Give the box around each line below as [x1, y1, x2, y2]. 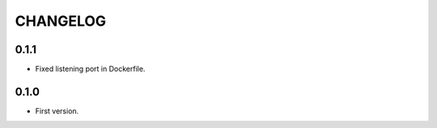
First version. [35, 105, 79, 116]
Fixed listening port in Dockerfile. [35, 64, 146, 74]
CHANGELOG [15, 12, 107, 30]
